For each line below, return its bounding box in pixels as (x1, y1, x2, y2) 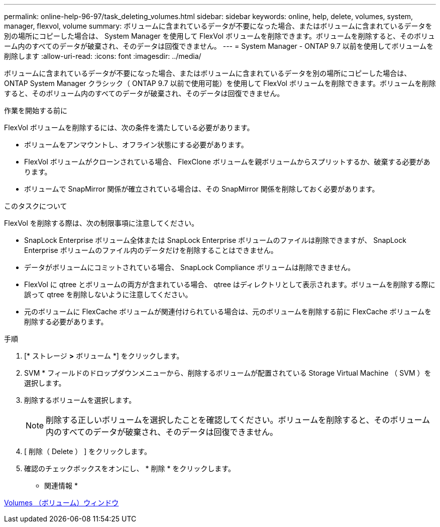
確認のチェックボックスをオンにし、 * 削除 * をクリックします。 (24, 464, 235, 473)
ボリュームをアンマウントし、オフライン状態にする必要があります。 (24, 140, 248, 149)
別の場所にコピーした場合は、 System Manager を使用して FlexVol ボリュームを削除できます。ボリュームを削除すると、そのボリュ (4, 32, 435, 40)
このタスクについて (4, 202, 67, 210)
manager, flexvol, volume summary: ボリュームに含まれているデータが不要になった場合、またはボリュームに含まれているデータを (4, 22, 432, 30)
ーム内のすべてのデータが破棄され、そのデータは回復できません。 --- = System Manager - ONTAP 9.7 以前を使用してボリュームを (4, 42, 433, 50)
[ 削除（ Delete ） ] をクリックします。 (24, 447, 151, 456)
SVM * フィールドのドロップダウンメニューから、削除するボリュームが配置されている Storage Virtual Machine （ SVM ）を (24, 369, 431, 377)
